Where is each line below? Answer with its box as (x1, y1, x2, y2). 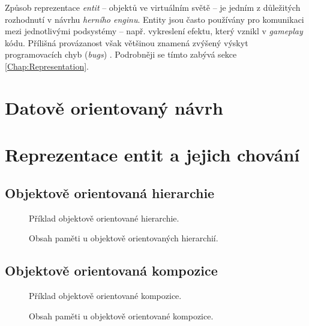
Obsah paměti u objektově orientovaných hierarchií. (29, 232, 218, 244)
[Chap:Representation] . (5, 59, 89, 72)
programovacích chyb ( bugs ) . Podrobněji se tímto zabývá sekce (5, 48, 237, 61)
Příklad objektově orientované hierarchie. (29, 211, 179, 224)
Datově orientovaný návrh (5, 95, 223, 119)
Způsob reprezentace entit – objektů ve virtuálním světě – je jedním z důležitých (5, 1, 301, 13)
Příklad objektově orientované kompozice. (29, 289, 182, 301)
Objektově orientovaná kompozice (5, 261, 218, 280)
